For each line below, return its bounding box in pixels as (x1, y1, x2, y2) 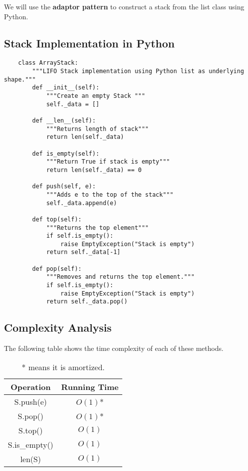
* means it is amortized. (22, 361, 105, 373)
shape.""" (4, 76, 36, 83)
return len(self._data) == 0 (46, 166, 142, 173)
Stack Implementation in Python (4, 35, 175, 50)
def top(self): (32, 215, 82, 223)
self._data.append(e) (46, 199, 117, 207)
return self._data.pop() (46, 298, 128, 305)
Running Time (61, 381, 119, 392)
